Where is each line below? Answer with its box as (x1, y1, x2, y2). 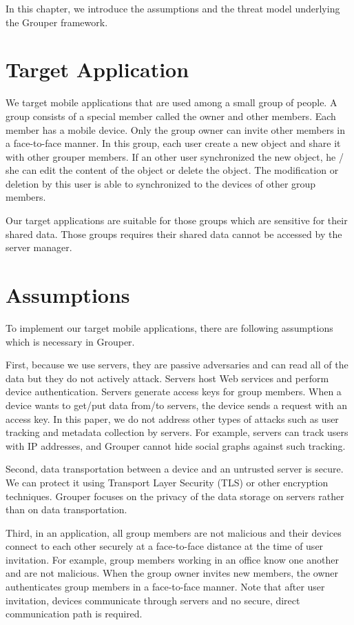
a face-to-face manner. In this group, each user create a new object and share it (6, 136, 341, 150)
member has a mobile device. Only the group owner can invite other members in (6, 122, 346, 137)
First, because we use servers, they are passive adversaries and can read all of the (6, 357, 348, 372)
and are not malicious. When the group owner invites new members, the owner (6, 566, 339, 580)
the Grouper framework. (6, 14, 108, 29)
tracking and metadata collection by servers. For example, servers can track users (6, 425, 348, 439)
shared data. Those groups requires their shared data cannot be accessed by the (6, 226, 342, 241)
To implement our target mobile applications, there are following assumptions (6, 320, 333, 335)
